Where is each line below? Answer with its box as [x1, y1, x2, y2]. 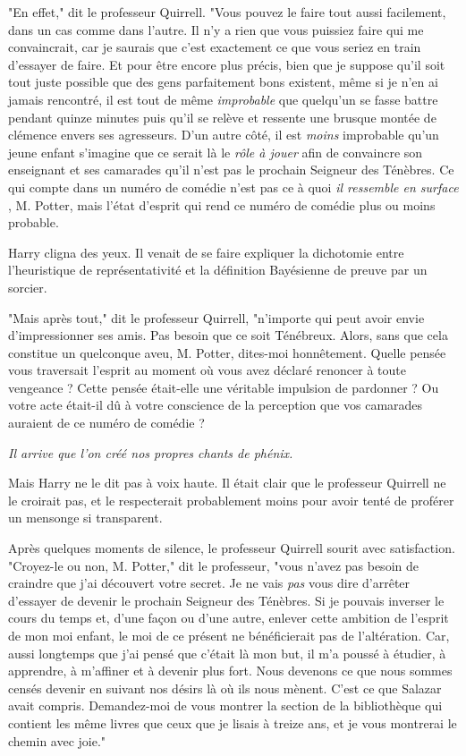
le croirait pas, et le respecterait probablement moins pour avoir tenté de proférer [8, 490, 454, 509]
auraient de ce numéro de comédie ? [8, 413, 205, 432]
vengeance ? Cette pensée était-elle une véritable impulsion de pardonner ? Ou [8, 378, 439, 396]
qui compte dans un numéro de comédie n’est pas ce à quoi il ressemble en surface [8, 177, 459, 196]
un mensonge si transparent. [8, 508, 163, 527]
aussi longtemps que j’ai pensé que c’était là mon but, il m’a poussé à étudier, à [8, 643, 446, 662]
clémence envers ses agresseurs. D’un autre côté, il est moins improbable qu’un [8, 125, 439, 144]
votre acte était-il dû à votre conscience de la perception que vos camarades [8, 395, 423, 414]
